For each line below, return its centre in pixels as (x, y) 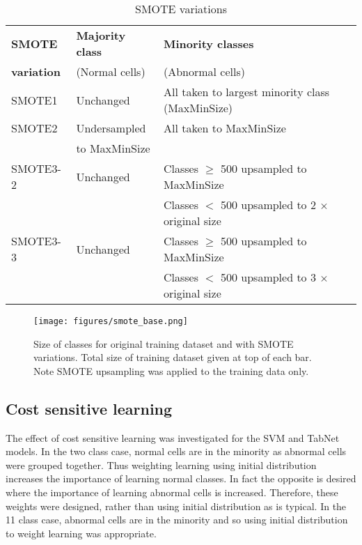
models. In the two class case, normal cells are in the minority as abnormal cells (176, 451)
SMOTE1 (34, 100)
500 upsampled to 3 (268, 277)
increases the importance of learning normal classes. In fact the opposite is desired (181, 478)
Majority (101, 35)
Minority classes (208, 43)
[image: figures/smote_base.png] (111, 321)
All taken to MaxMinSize (225, 128)
